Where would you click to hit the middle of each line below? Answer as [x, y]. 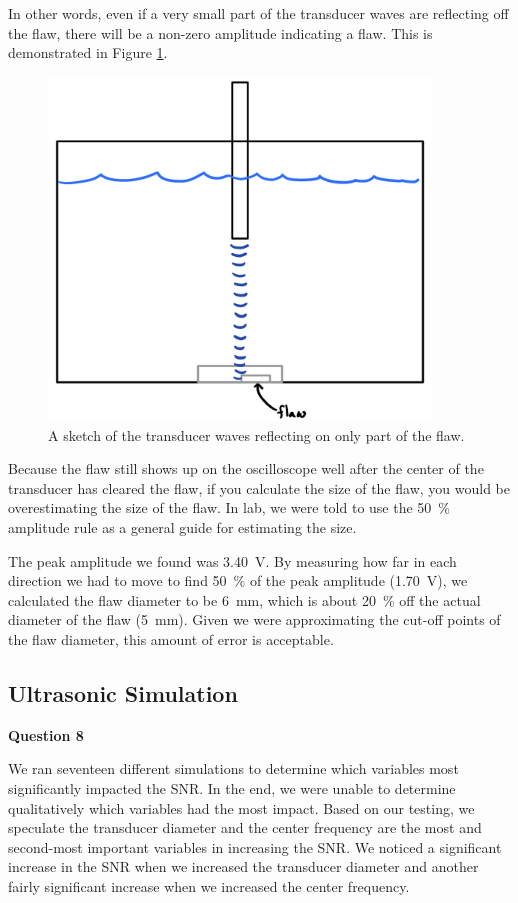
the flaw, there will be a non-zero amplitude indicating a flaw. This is [220, 32]
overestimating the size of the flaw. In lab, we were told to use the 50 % [229, 507]
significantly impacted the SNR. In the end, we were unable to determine [232, 787]
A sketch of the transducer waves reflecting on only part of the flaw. [256, 434]
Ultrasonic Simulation [123, 692]
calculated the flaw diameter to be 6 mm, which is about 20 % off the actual [244, 599]
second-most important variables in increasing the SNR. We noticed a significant [255, 846]
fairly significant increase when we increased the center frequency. [209, 885]
